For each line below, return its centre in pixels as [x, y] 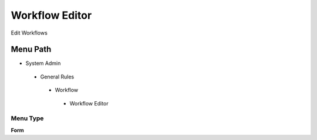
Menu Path [31, 49]
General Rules [57, 77]
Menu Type [27, 118]
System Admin [43, 63]
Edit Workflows [29, 33]
